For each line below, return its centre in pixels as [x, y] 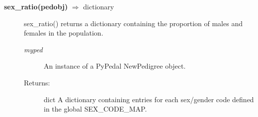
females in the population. [64, 33]
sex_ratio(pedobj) [36, 6]
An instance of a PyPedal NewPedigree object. [115, 66]
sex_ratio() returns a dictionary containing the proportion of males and [133, 23]
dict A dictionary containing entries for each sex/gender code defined [149, 99]
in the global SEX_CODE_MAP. [95, 109]
